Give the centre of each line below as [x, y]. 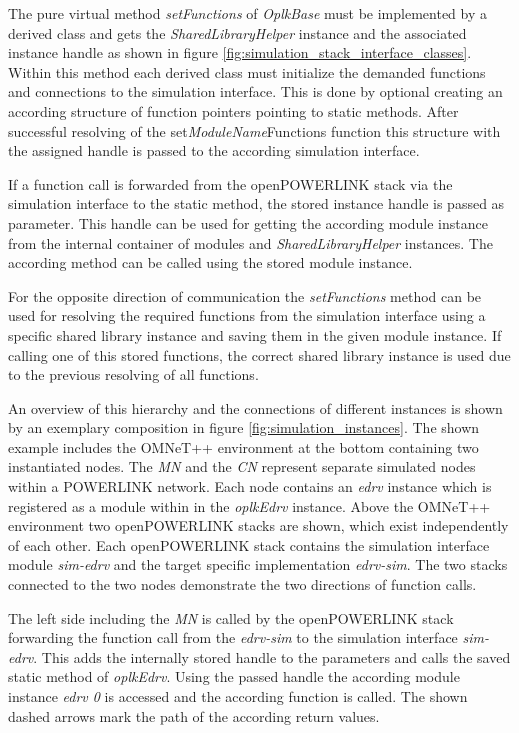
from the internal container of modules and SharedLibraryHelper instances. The [250, 242]
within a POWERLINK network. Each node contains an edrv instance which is [250, 486]
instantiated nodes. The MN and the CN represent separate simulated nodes [242, 466]
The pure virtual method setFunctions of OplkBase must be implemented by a [247, 13]
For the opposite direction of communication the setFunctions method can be [245, 295]
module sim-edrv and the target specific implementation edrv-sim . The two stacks [258, 564]
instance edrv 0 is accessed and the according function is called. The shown [238, 696]
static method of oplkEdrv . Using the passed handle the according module [234, 676]
